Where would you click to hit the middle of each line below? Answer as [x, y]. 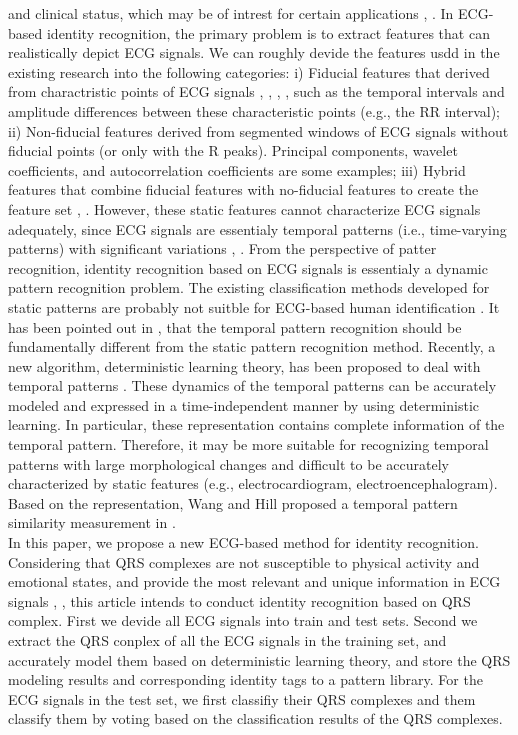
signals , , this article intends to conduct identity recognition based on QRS [239, 600]
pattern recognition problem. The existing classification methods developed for [249, 287]
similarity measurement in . [92, 522]
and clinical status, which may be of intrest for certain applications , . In [231, 13]
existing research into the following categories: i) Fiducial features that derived [249, 71]
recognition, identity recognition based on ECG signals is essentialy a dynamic [248, 267]
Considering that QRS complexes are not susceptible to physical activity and [244, 561]
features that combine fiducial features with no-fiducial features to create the [243, 189]
